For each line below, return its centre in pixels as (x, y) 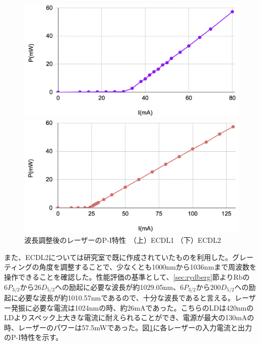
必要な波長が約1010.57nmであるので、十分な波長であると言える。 (126, 298)
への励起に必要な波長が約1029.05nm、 (117, 287)
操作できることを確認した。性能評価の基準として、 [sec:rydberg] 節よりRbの (127, 276)
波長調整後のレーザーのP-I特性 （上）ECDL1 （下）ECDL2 (123, 240)
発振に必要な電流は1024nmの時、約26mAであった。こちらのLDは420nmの (132, 307)
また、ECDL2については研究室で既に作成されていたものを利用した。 (118, 257)
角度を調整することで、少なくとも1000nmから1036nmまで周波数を (148, 267)
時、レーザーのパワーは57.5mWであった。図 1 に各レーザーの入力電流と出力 (128, 327)
